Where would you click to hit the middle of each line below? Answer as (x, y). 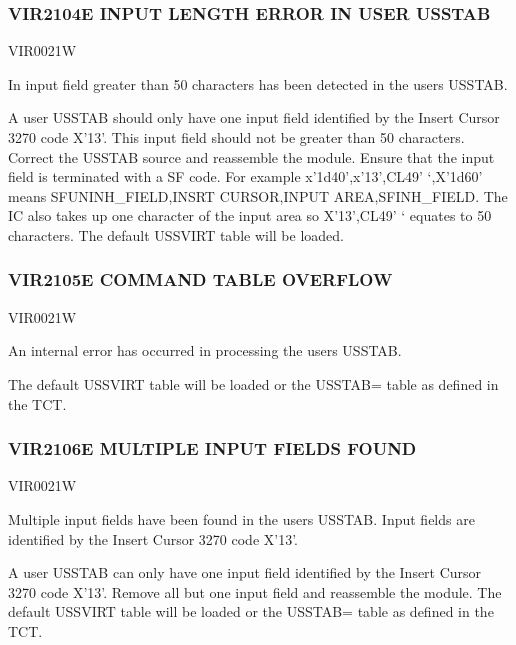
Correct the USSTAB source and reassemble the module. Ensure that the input (251, 156)
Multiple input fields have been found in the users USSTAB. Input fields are (241, 518)
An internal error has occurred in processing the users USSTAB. (205, 350)
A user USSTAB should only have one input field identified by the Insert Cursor (254, 117)
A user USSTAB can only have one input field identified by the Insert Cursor (245, 572)
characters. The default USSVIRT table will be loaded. (176, 234)
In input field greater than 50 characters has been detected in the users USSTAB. (258, 83)
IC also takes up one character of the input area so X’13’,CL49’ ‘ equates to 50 (250, 215)
